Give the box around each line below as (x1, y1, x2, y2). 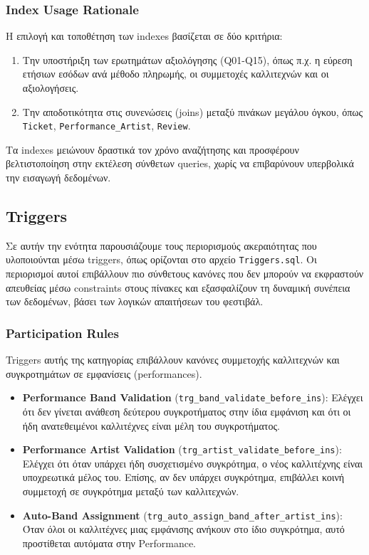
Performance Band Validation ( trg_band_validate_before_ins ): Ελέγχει (22, 390, 363, 405)
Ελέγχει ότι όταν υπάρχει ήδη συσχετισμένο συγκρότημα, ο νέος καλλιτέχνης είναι (22, 455, 363, 470)
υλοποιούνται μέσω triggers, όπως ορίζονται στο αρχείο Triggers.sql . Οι (6, 252, 317, 267)
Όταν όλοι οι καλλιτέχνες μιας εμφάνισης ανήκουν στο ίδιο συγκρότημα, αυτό (22, 522, 345, 536)
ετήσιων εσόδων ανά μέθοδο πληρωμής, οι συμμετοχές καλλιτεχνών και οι (22, 66, 329, 81)
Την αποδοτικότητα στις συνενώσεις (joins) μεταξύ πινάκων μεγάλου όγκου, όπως (22, 104, 363, 119)
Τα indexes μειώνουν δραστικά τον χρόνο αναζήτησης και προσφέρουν (6, 142, 299, 157)
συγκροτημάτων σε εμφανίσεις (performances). (6, 366, 202, 381)
